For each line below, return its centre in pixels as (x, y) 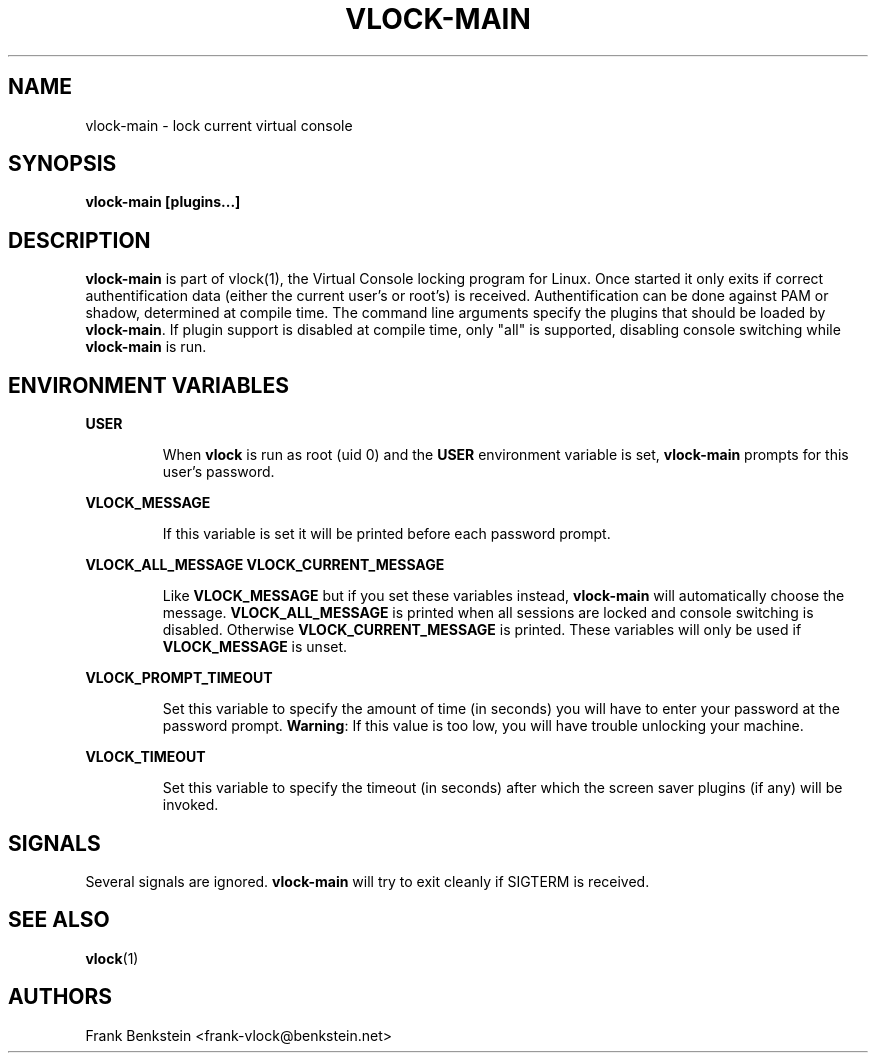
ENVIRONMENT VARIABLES (148, 385)
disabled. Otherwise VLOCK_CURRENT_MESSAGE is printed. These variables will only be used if (482, 630)
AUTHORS (60, 997)
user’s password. (218, 472)
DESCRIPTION (79, 240)
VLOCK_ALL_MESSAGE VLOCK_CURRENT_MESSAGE (265, 565)
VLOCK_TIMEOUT (145, 757)
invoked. (190, 805)
